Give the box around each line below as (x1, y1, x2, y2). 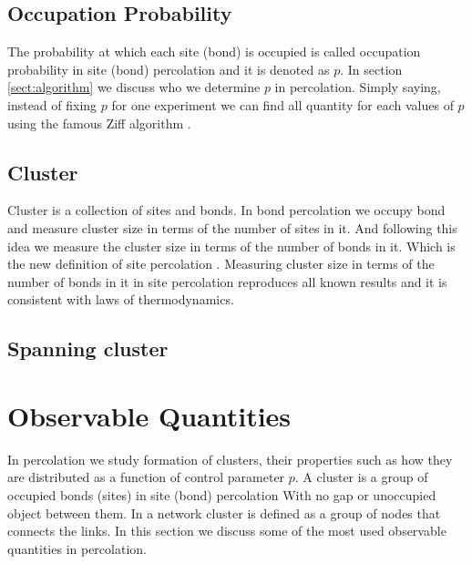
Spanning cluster (7, 334, 169, 363)
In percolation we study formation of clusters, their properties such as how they (7, 449, 453, 468)
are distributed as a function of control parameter (7, 467, 285, 487)
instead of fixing (7, 95, 97, 114)
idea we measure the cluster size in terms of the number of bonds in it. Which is (7, 236, 456, 255)
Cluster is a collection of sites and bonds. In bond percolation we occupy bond (7, 200, 446, 220)
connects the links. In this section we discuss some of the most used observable (7, 521, 446, 540)
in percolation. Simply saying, (274, 77, 441, 97)
